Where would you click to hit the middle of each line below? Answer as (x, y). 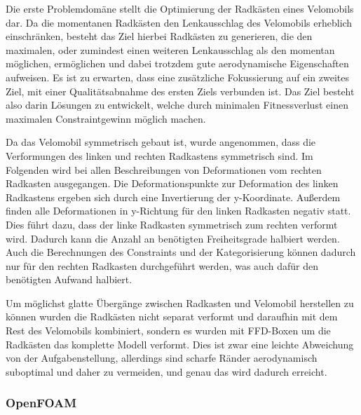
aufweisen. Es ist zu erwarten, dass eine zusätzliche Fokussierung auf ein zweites (177, 77)
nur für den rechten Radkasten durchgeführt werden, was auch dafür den (162, 265)
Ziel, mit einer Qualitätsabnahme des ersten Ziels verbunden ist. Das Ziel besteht (180, 91)
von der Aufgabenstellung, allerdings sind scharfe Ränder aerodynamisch (162, 358)
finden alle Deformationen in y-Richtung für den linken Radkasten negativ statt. (178, 211)
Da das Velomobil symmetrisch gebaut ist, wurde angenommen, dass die (161, 142)
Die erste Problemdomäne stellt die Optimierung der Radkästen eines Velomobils (180, 8)
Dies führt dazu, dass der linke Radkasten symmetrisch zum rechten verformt (172, 224)
